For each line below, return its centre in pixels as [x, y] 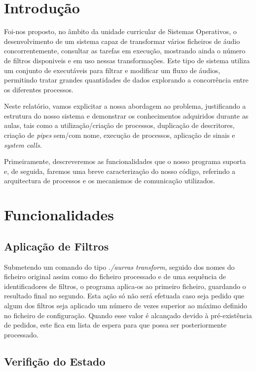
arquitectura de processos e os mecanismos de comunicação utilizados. [110, 181]
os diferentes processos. [39, 89]
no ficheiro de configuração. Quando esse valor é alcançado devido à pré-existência [128, 315]
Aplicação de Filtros [56, 246]
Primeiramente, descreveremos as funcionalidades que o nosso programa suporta [125, 161]
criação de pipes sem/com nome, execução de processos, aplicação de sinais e [120, 135]
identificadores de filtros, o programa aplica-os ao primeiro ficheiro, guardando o [125, 286]
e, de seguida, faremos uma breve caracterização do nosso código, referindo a [120, 171]
